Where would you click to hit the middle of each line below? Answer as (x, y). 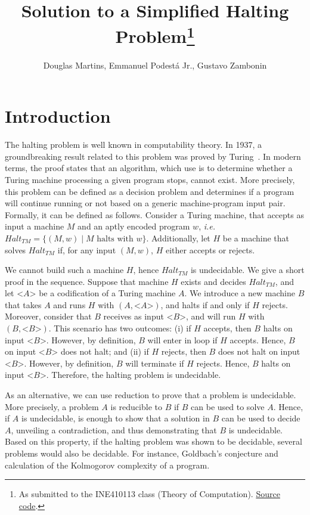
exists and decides (213, 281)
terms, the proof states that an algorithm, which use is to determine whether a (149, 168)
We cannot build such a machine (64, 270)
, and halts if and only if (205, 304)
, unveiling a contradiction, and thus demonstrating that (114, 429)
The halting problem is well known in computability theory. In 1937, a (134, 145)
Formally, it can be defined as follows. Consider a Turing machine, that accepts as (154, 214)
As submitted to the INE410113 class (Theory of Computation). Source (149, 494)
